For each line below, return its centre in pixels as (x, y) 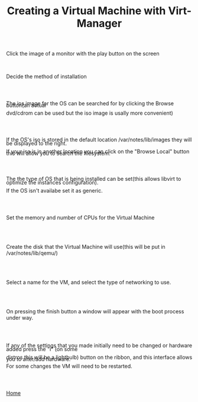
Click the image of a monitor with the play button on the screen (83, 54)
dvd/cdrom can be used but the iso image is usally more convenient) (90, 113)
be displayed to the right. (36, 144)
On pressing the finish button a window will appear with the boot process (95, 312)
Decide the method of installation (46, 77)
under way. (20, 318)
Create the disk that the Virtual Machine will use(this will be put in (86, 247)
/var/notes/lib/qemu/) (32, 253)
